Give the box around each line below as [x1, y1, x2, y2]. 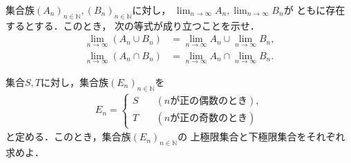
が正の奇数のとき [170, 113, 248, 123]
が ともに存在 [283, 3, 345, 17]
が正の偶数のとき [170, 96, 248, 106]
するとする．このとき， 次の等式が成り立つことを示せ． [6, 18, 260, 32]
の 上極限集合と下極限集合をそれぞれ [177, 129, 345, 144]
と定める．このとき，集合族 [6, 129, 131, 144]
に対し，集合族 [41, 74, 109, 89]
